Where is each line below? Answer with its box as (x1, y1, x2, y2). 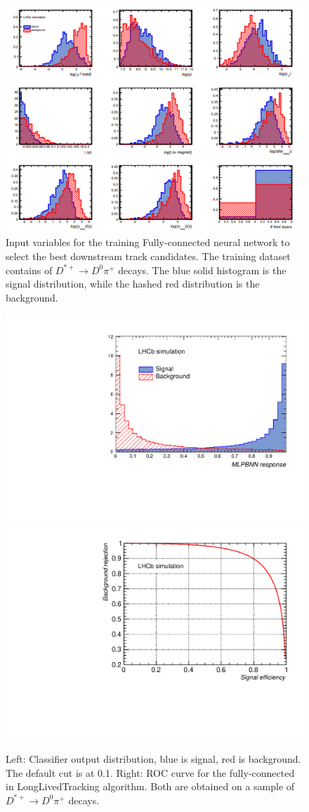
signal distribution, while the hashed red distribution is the (6, 276, 260, 291)
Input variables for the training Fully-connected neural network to (6, 235, 290, 250)
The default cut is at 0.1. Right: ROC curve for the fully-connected (6, 765, 295, 780)
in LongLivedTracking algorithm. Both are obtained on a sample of (6, 779, 295, 794)
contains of (6, 262, 53, 277)
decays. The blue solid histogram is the (118, 262, 287, 277)
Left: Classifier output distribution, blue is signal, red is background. (6, 751, 301, 766)
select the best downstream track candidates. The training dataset (6, 249, 291, 264)
